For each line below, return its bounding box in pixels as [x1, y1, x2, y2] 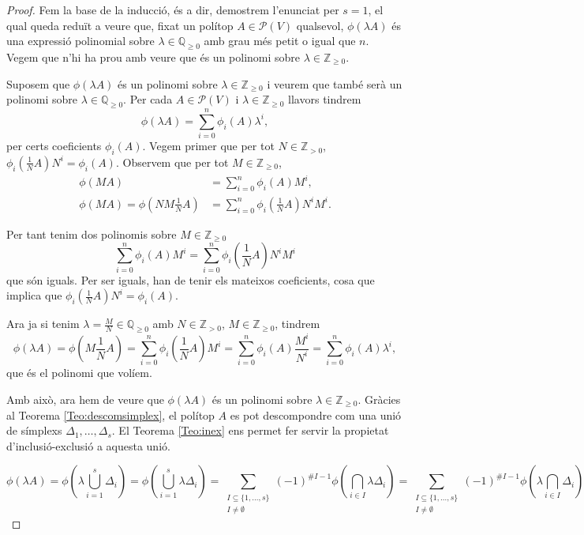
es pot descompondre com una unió [230, 406, 402, 423]
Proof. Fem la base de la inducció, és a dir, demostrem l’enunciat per [6, 2, 339, 17]
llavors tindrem [288, 91, 361, 107]
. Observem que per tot [115, 153, 229, 170]
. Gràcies [358, 390, 401, 407]
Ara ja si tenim [6, 315, 80, 332]
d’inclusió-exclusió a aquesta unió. [6, 437, 170, 454]
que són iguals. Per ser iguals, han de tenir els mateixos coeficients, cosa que [6, 271, 375, 288]
